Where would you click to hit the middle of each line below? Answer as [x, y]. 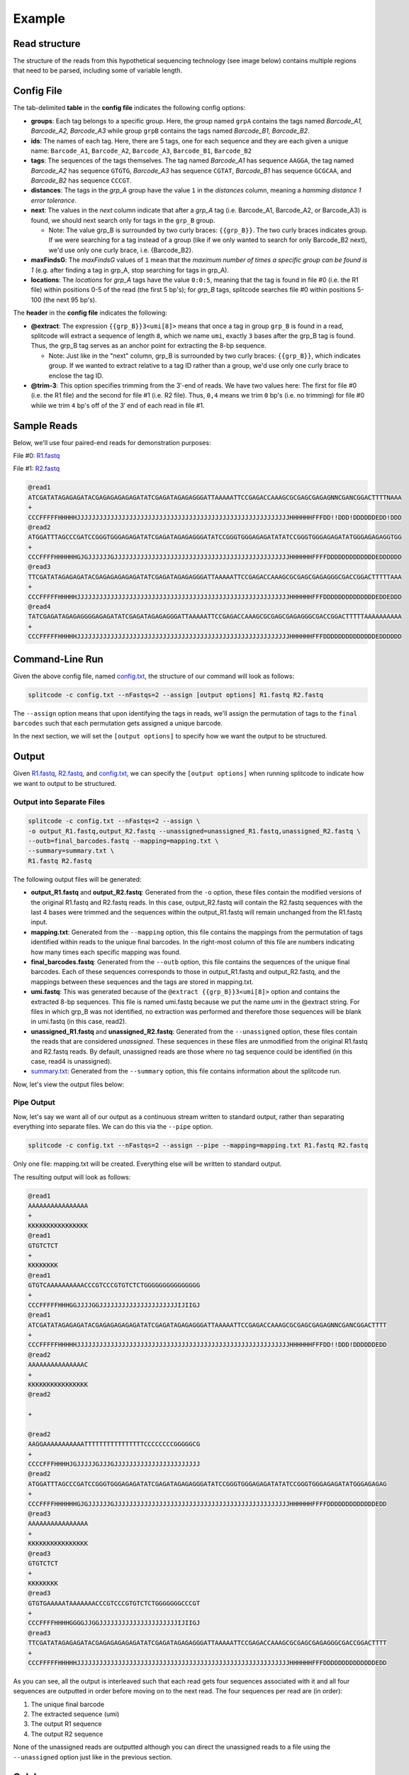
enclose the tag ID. [76, 376]
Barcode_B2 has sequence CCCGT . [81, 180]
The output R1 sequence [66, 1724]
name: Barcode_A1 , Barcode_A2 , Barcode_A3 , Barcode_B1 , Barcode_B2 [141, 151]
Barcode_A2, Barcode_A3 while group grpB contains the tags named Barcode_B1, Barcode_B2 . [170, 131]
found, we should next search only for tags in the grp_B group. [123, 220]
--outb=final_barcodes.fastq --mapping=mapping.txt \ [123, 841]
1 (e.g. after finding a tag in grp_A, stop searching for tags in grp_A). [130, 270]
